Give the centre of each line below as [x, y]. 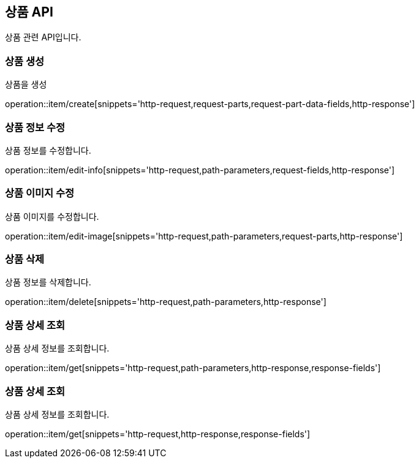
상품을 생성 [26, 85]
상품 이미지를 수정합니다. [52, 216]
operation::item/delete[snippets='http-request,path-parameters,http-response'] [166, 302]
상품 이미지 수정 [40, 193]
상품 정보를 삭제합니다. [48, 282]
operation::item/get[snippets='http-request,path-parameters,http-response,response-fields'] [193, 368]
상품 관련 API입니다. [43, 37]
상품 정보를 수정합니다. [48, 150]
